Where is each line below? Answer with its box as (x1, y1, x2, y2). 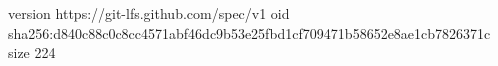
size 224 (8, 42, 56, 63)
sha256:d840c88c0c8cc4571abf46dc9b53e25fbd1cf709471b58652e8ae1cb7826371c (8, 22, 491, 43)
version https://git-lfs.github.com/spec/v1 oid (8, 3, 290, 23)
